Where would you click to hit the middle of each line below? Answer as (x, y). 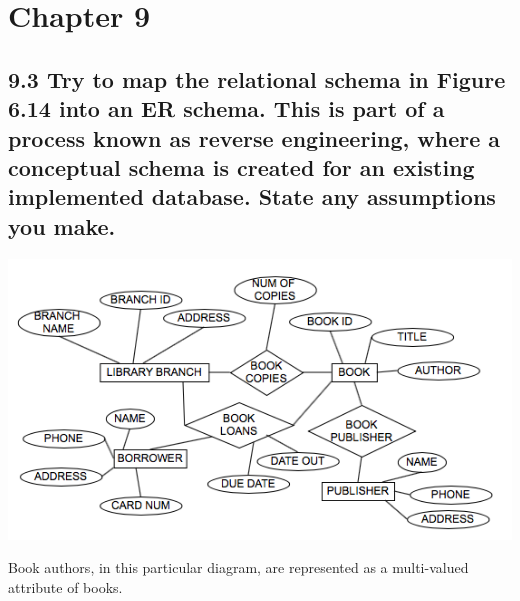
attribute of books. (65, 586)
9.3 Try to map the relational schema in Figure (257, 78)
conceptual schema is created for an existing (241, 166)
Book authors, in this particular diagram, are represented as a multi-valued (238, 567)
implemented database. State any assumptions (252, 196)
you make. (62, 225)
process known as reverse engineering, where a (254, 137)
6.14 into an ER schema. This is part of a (226, 108)
